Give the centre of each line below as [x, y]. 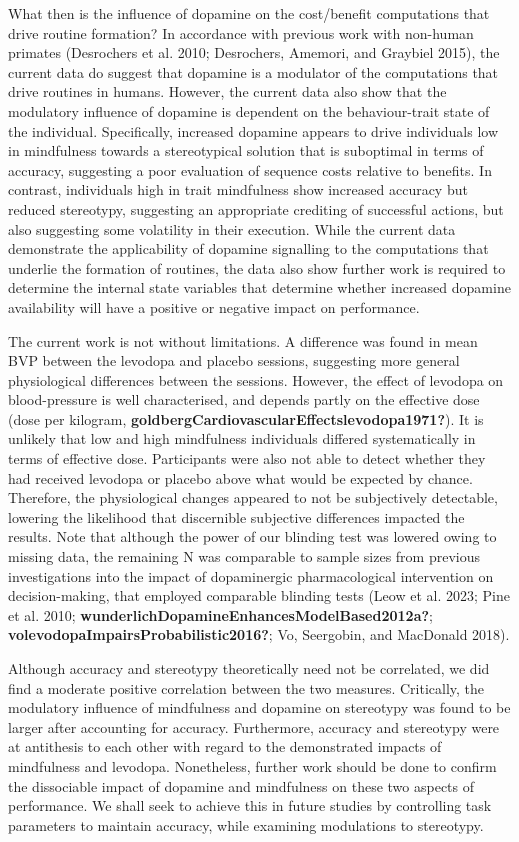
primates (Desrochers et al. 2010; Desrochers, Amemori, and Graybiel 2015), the [254, 52]
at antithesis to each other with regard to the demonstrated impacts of [225, 746]
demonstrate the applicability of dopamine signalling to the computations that [248, 248]
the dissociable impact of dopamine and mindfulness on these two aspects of [241, 785]
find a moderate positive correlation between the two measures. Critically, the [246, 687]
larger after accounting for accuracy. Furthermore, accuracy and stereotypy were [254, 726]
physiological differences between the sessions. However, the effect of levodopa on [256, 379]
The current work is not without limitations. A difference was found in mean [243, 340]
